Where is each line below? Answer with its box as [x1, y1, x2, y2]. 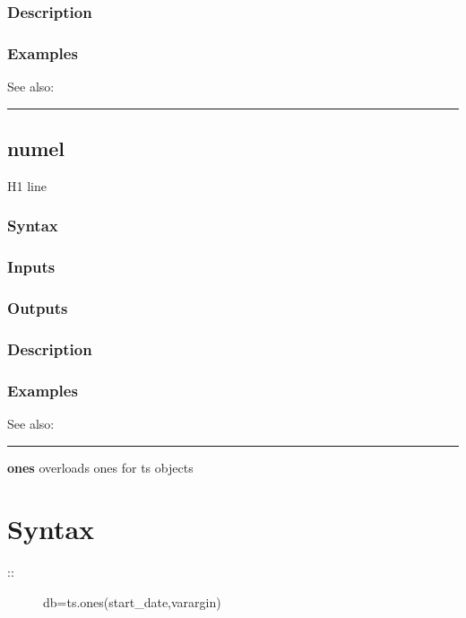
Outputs [7, 297, 68, 319]
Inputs [7, 256, 56, 278]
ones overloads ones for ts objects [7, 457, 194, 476]
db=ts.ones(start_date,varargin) [43, 592, 221, 611]
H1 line [7, 176, 47, 195]
